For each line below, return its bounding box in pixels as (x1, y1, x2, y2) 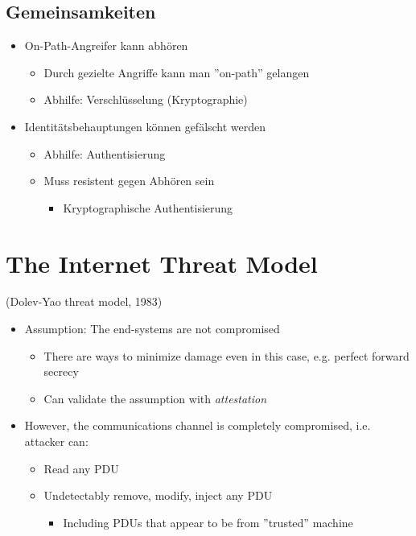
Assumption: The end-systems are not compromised (24, 320, 280, 337)
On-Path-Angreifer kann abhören (24, 37, 188, 54)
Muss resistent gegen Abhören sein (43, 172, 215, 189)
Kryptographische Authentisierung (63, 199, 233, 216)
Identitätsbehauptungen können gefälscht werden (24, 118, 266, 134)
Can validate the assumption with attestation (43, 390, 267, 406)
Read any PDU (43, 460, 119, 476)
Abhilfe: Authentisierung (43, 145, 166, 162)
